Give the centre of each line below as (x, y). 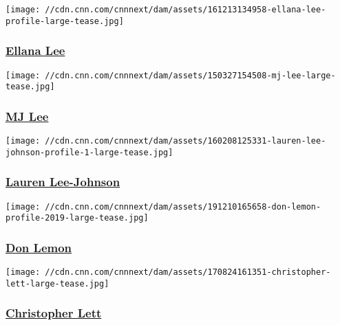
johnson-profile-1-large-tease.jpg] (89, 152)
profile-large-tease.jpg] (65, 21)
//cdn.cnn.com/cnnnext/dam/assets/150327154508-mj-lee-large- (190, 75)
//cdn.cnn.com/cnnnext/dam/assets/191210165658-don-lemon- (183, 206)
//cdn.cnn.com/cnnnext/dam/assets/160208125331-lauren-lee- (185, 141)
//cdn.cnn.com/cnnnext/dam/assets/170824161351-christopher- (188, 272)
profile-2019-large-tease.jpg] (77, 218)
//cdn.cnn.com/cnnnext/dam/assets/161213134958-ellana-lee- (185, 10)
